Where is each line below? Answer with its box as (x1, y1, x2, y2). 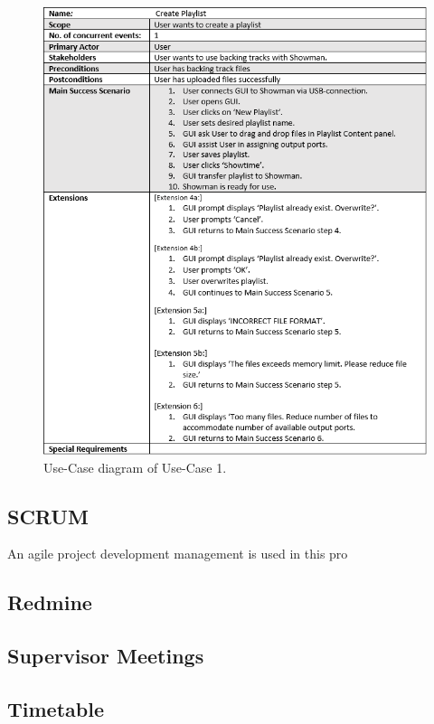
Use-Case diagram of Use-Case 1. (43, 457, 227, 476)
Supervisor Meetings (7, 642, 204, 670)
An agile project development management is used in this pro (7, 544, 348, 563)
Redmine (7, 588, 92, 616)
